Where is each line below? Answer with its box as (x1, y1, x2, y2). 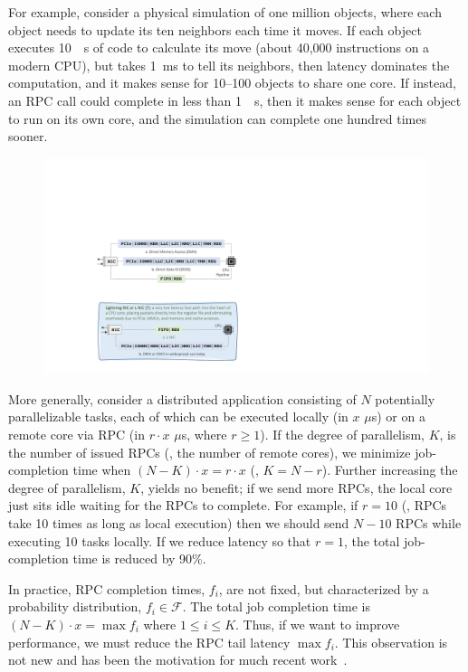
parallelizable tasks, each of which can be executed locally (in (8, 407, 349, 426)
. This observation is (334, 632, 448, 651)
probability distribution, (8, 597, 142, 616)
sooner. (8, 127, 48, 146)
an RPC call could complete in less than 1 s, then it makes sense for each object (8, 90, 462, 109)
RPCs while (396, 514, 462, 532)
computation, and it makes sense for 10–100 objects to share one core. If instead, (8, 73, 456, 92)
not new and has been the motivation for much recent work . (8, 650, 348, 669)
